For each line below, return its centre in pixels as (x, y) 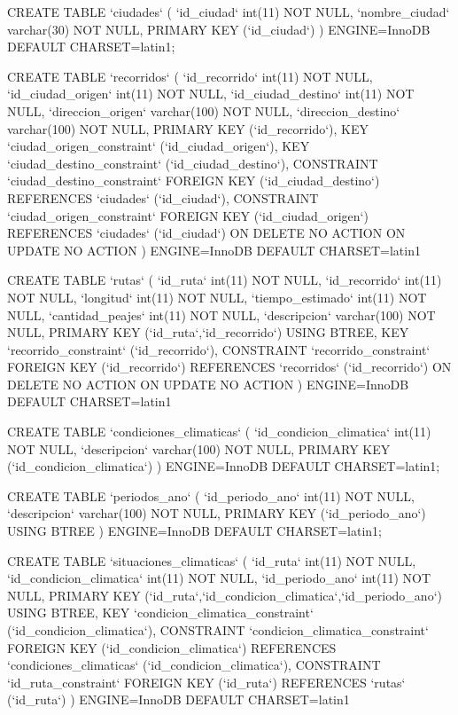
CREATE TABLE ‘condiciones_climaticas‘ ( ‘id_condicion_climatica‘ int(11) (219, 432)
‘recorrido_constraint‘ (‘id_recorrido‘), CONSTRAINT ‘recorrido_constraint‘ (219, 349)
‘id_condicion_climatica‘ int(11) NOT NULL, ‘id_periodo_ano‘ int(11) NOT (219, 578)
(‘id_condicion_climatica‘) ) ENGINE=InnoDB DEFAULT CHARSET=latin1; (224, 466)
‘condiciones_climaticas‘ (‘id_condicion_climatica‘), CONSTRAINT (194, 665)
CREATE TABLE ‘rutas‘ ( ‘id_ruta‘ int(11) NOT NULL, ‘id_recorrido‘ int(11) (225, 280)
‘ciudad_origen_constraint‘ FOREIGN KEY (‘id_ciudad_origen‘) (188, 215)
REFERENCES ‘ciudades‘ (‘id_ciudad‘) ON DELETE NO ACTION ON (206, 233)
